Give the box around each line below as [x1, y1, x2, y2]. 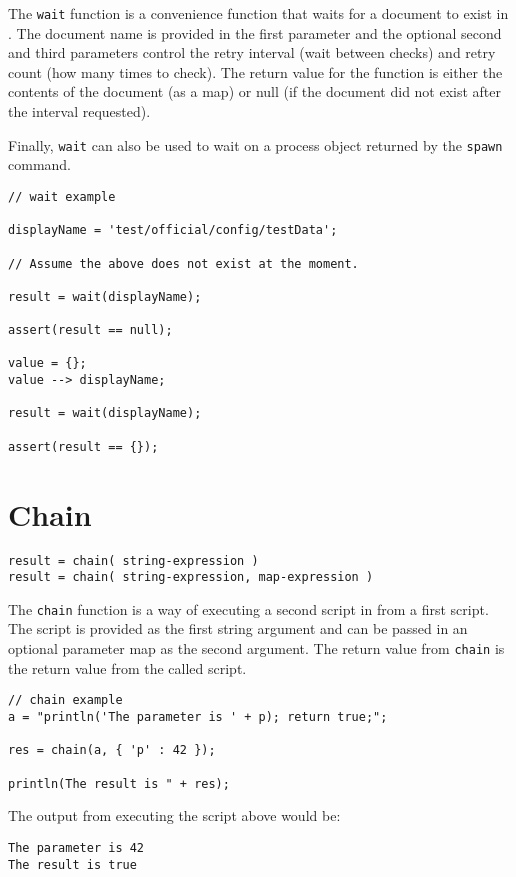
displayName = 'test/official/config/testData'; [8, 223, 338, 238]
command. [8, 154, 71, 175]
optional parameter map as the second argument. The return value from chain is [8, 638, 505, 659]
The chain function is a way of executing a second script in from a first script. [8, 598, 489, 619]
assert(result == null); [8, 323, 173, 338]
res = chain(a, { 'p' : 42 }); [8, 743, 216, 758]
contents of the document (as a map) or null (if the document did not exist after [8, 81, 502, 102]
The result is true [8, 857, 137, 872]
